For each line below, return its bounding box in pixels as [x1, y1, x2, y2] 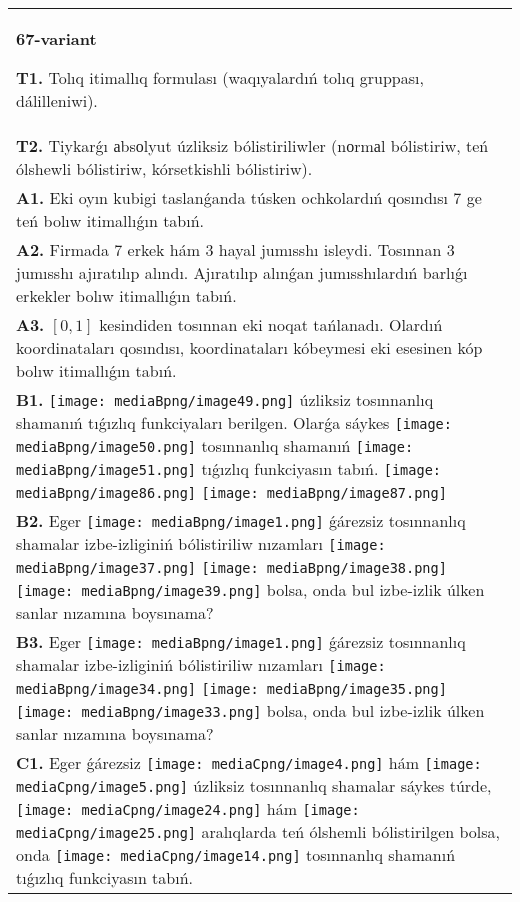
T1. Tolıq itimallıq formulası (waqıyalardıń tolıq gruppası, [16, 66, 424, 89]
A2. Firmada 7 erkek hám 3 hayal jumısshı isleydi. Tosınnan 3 [16, 238, 455, 261]
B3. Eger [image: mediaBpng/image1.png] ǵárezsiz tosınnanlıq [16, 630, 466, 653]
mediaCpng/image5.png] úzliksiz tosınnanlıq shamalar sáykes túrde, [16, 774, 492, 797]
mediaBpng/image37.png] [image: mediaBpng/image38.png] [16, 560, 447, 576]
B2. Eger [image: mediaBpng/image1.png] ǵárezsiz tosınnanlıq [16, 509, 466, 532]
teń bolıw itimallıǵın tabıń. [16, 209, 205, 232]
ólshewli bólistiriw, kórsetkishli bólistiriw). [16, 157, 313, 180]
